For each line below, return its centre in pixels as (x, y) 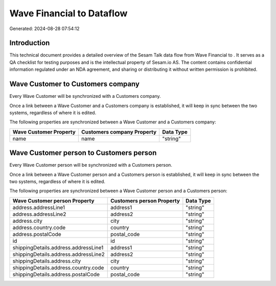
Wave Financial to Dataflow (68, 13)
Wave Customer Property (44, 132)
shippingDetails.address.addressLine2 (59, 254)
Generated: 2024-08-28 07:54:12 (44, 29)
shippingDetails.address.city (47, 261)
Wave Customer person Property (53, 200)
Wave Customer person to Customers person (83, 153)
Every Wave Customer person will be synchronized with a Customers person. (91, 165)
